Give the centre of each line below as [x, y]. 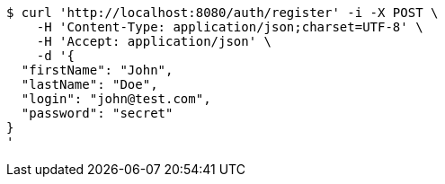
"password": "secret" [97, 113]
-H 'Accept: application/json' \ [154, 41]
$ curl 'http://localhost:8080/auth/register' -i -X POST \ [222, 13]
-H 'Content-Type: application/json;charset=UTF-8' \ [230, 27]
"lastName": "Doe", [89, 84]
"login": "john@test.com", [116, 99]
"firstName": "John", [97, 70]
